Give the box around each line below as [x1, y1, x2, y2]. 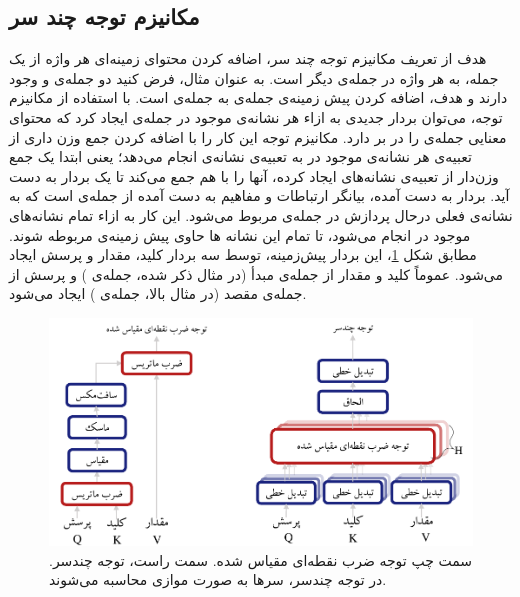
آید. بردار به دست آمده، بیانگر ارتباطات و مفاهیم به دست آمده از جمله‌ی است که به [9, 185, 510, 206]
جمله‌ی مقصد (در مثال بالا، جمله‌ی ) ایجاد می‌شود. [9, 283, 307, 304]
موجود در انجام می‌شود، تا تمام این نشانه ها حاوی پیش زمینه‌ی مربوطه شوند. [9, 224, 471, 245]
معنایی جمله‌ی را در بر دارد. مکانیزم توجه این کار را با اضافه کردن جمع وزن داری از [9, 126, 507, 147]
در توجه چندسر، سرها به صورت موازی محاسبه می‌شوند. [49, 569, 387, 590]
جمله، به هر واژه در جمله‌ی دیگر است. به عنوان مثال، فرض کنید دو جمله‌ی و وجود [9, 67, 499, 88]
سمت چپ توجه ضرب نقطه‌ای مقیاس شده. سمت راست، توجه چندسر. [49, 549, 473, 570]
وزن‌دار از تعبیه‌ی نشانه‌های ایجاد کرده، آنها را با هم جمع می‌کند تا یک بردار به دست [9, 165, 499, 186]
